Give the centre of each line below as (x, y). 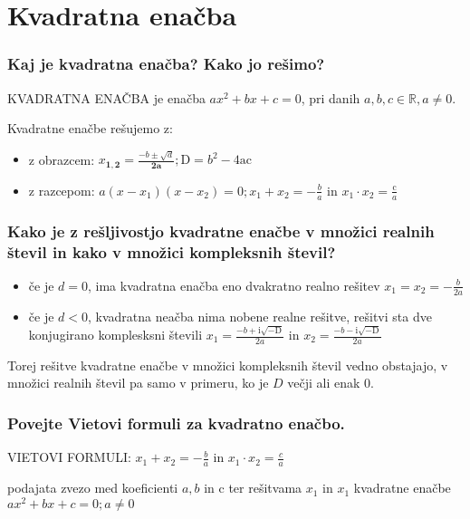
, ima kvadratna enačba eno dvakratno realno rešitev (234, 285)
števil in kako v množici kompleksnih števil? (172, 251)
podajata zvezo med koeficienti (93, 488)
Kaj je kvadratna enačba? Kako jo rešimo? (166, 64)
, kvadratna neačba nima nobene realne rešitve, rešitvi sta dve (260, 316)
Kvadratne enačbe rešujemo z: (90, 128)
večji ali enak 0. (331, 383)
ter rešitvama (265, 488)
